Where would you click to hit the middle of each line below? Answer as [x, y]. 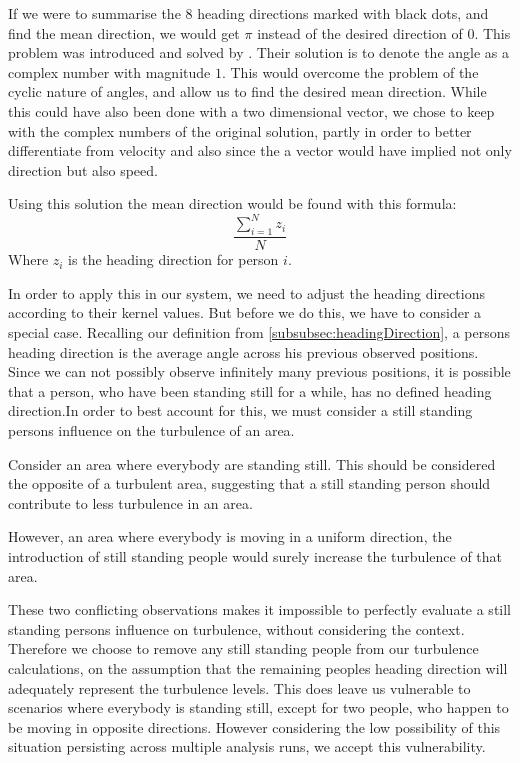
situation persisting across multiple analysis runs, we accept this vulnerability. [247, 746]
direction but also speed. [83, 169]
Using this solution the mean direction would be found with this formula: [232, 203]
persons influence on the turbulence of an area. [151, 430]
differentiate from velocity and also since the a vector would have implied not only [260, 150]
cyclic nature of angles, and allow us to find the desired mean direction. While [247, 91]
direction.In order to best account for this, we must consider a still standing [240, 410]
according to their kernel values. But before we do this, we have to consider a [245, 312]
